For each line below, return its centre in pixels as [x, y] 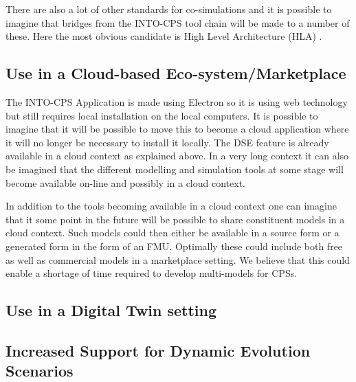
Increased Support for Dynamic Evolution [158, 350]
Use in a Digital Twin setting [111, 310]
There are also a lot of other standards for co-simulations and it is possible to [169, 9]
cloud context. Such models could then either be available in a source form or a [173, 233]
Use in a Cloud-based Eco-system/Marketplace [176, 73]
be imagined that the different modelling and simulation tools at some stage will [175, 169]
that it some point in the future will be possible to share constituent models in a [175, 219]
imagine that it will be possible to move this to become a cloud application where [177, 129]
